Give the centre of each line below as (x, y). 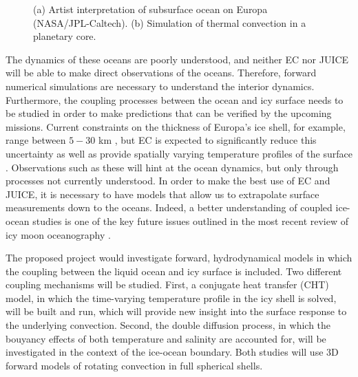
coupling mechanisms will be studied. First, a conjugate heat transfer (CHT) (167, 284)
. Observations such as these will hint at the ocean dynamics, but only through (172, 167)
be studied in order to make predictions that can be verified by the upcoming (169, 113)
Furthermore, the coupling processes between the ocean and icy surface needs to (175, 99)
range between (36, 140)
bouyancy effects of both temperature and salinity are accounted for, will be (166, 338)
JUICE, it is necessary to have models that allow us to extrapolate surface (162, 194)
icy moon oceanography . (58, 234)
